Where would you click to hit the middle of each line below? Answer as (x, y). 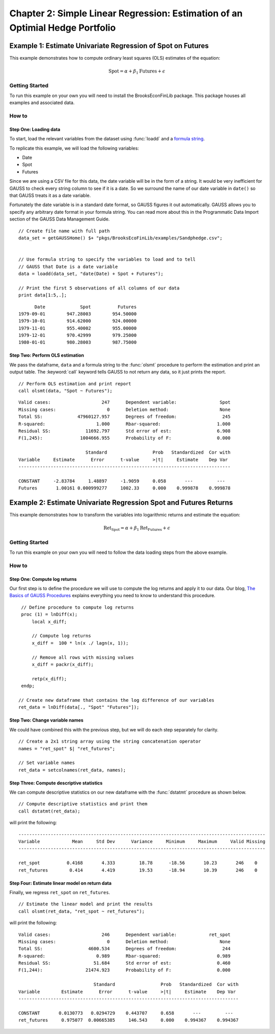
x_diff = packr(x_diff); (63, 664)
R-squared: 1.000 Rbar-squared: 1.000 (125, 424)
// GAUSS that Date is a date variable (68, 266)
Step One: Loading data (35, 129)
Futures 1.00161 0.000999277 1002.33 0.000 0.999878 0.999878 (125, 488)
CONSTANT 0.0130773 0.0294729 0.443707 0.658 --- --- (126, 1013)
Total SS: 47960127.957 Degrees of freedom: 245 (125, 417)
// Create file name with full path (64, 231)
